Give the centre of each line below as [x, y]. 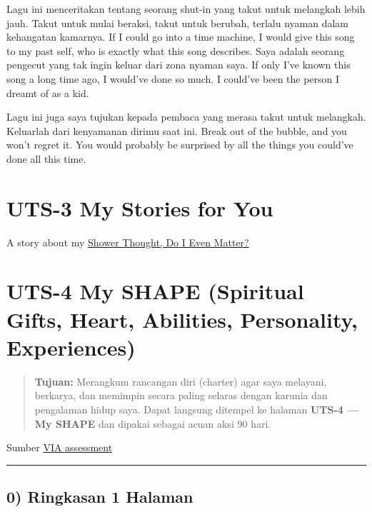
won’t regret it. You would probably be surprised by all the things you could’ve [180, 145]
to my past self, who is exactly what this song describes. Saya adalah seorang [176, 50]
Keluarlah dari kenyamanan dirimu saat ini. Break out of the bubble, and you [177, 130]
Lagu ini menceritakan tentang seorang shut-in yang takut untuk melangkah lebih [186, 9]
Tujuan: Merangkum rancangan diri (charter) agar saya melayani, [181, 381]
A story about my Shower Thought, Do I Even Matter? [128, 242]
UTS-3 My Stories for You [140, 207]
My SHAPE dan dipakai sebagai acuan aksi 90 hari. [153, 423]
